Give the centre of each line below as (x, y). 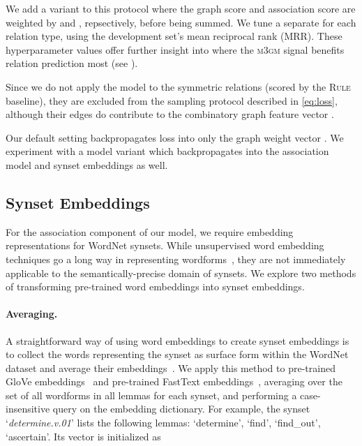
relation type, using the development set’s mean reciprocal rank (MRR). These (174, 36)
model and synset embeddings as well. (87, 164)
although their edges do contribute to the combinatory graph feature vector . (170, 114)
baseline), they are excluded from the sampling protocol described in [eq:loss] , (172, 100)
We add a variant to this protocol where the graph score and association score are (181, 8)
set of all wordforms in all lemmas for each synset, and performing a (151, 395)
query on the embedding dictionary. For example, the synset (181, 409)
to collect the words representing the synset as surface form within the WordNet (177, 354)
